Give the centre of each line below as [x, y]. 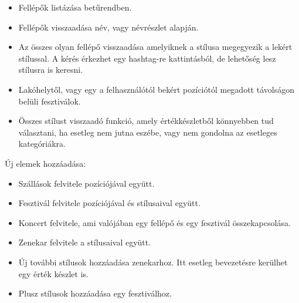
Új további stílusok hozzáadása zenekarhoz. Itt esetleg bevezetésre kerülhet [153, 262]
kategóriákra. [42, 144]
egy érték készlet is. [53, 273]
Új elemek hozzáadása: [45, 163]
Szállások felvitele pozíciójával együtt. [86, 183]
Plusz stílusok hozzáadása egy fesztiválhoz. [95, 293]
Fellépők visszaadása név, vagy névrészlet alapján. [108, 27]
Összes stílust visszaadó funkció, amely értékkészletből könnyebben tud [146, 121]
